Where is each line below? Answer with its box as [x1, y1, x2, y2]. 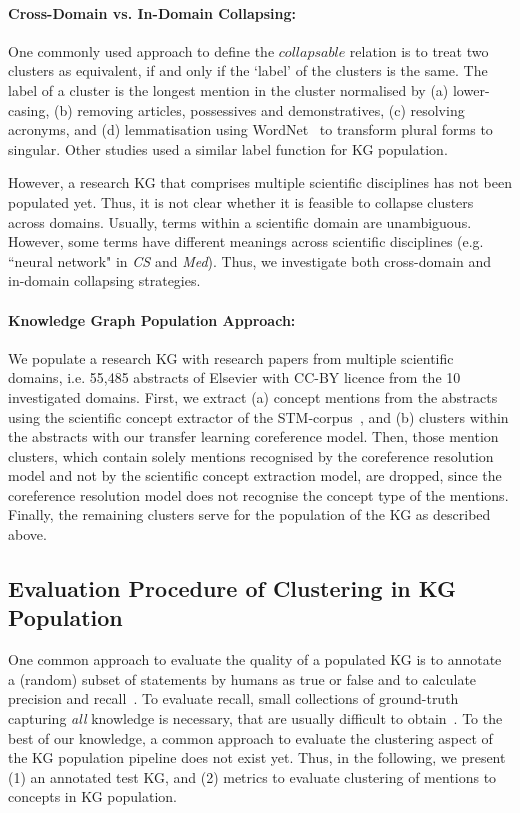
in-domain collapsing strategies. [8, 270, 201, 291]
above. [8, 524, 47, 545]
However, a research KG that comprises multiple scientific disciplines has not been [8, 172, 512, 193]
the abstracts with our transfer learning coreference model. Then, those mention [8, 426, 499, 447]
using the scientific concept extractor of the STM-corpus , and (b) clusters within [8, 406, 509, 427]
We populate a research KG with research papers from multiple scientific [8, 347, 454, 368]
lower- [452, 79, 490, 100]
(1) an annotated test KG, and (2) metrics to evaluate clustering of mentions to [8, 766, 497, 787]
